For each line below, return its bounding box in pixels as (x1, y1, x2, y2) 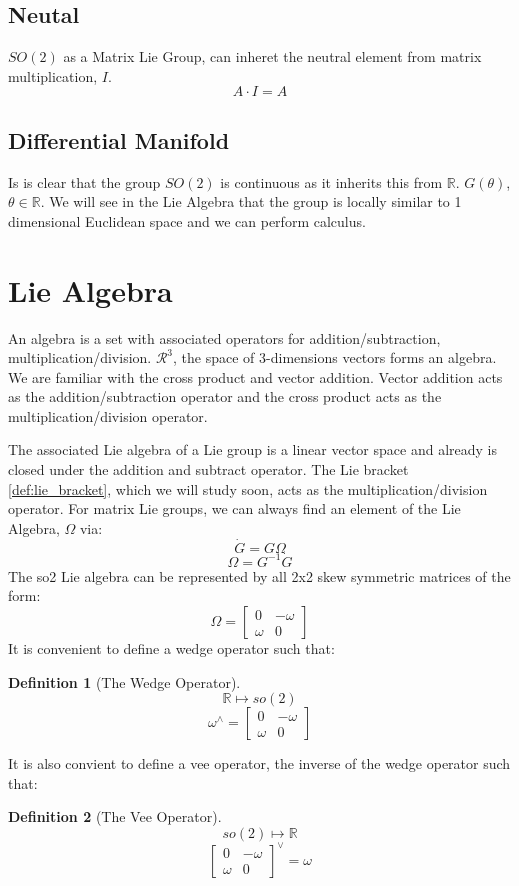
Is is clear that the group (8, 171, 161, 192)
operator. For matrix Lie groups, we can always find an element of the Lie (8, 498, 461, 519)
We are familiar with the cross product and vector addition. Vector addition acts (8, 366, 503, 387)
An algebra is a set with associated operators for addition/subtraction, (8, 327, 441, 348)
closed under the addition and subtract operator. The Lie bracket (8, 459, 409, 480)
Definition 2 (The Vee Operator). (8, 806, 222, 827)
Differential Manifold (8, 124, 230, 155)
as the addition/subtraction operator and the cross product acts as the (8, 386, 442, 407)
